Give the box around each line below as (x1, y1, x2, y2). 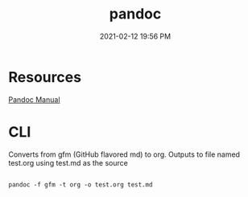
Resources (8, 68, 82, 86)
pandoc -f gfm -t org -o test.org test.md (8, 180, 153, 189)
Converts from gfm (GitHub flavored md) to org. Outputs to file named (8, 150, 240, 159)
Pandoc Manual (8, 94, 60, 105)
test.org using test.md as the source (8, 158, 129, 167)
